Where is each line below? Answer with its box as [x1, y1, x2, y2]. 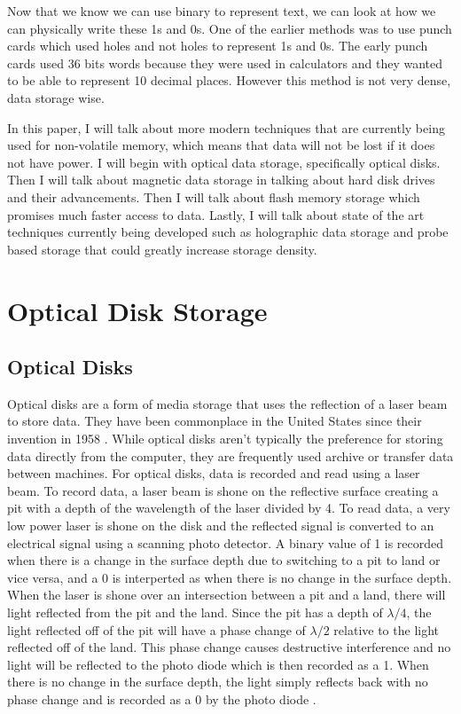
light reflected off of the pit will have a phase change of [7, 620, 306, 639]
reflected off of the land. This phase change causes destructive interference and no [7, 638, 451, 656]
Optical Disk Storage [7, 292, 268, 328]
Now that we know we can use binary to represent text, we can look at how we [7, 2, 436, 20]
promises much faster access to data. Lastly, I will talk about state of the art [7, 205, 425, 224]
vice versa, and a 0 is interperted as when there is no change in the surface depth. [7, 568, 452, 586]
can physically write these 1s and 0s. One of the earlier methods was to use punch [7, 19, 452, 37]
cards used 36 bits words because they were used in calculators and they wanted [7, 53, 443, 72]
